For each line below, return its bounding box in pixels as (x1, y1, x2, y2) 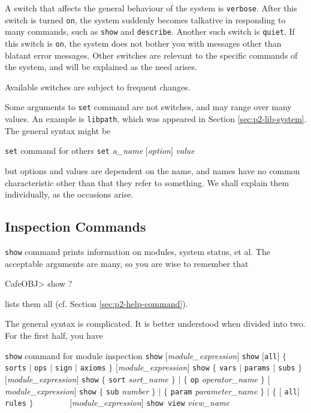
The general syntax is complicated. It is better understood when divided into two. (5, 317, 306, 330)
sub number (106, 384, 149, 397)
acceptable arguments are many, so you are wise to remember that (5, 257, 249, 269)
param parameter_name (170, 384, 258, 397)
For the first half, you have (5, 329, 103, 341)
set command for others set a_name (5, 144, 143, 157)
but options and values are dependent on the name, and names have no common (5, 164, 300, 177)
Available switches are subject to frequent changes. (5, 80, 191, 93)
